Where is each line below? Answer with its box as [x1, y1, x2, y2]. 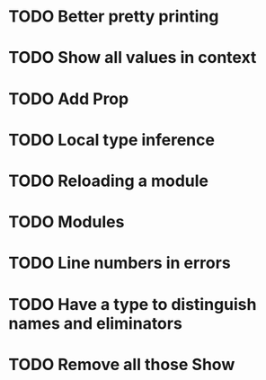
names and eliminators [8, 313, 183, 333]
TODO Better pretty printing [8, 6, 219, 27]
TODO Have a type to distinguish [8, 294, 257, 314]
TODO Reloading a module [8, 171, 208, 190]
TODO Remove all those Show [8, 354, 235, 375]
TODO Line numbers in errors [8, 253, 231, 273]
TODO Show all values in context [8, 48, 257, 68]
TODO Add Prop [8, 88, 129, 109]
